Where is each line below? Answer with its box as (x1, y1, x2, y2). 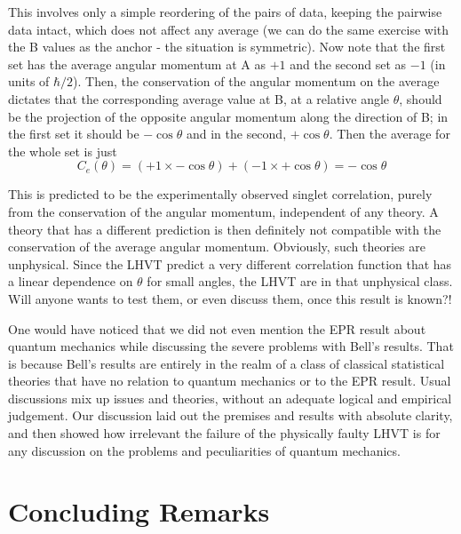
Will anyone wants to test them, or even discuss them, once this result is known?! (8, 289, 452, 307)
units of (8, 72, 50, 91)
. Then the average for (329, 124, 450, 143)
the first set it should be (8, 124, 139, 143)
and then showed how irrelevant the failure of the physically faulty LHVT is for (8, 424, 441, 442)
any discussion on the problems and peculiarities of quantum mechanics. (8, 441, 401, 459)
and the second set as (290, 54, 407, 73)
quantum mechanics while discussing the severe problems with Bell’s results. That (8, 337, 454, 355)
